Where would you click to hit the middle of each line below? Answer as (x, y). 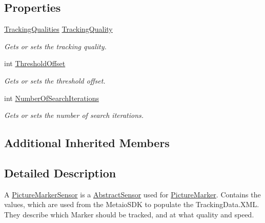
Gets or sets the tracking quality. (55, 46)
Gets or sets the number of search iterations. (74, 115)
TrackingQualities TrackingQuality (58, 29)
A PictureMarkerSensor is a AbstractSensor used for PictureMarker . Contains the (132, 194)
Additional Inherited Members (87, 143)
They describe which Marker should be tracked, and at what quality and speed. (129, 214)
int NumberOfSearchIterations (52, 98)
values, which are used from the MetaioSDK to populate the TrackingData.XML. (132, 204)
